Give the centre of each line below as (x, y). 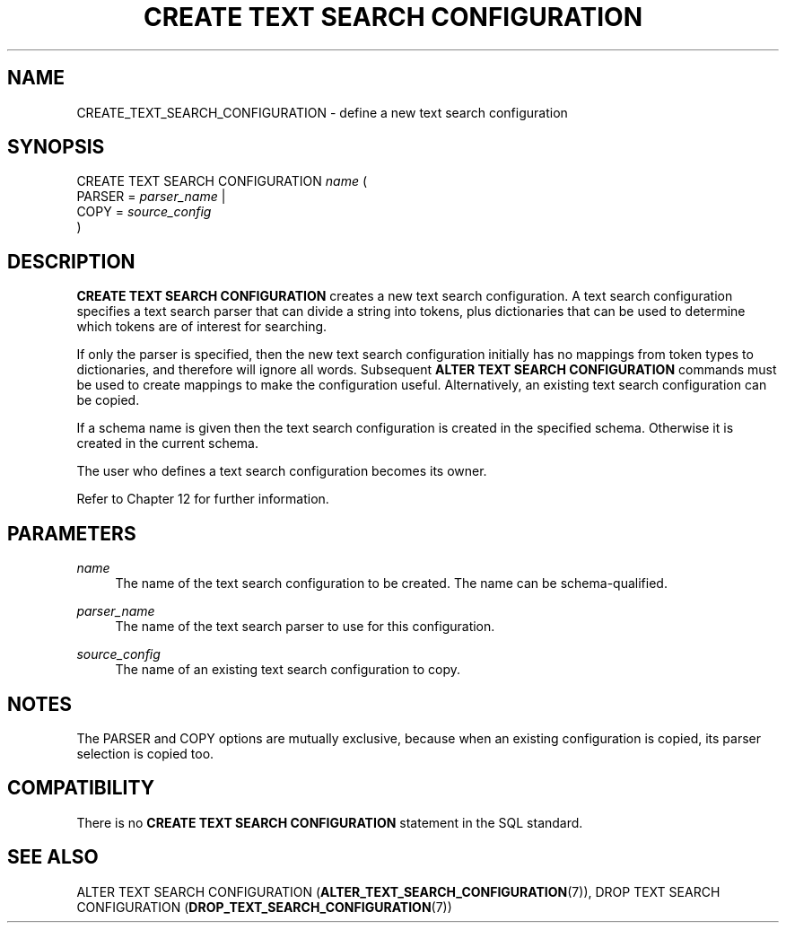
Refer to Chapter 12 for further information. (203, 499)
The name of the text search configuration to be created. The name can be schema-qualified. (391, 583)
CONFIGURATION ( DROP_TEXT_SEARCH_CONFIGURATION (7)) (264, 907)
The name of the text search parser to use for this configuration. (305, 627)
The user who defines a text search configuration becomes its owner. (282, 471)
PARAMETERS (72, 533)
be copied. (108, 400)
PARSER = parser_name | (151, 197)
